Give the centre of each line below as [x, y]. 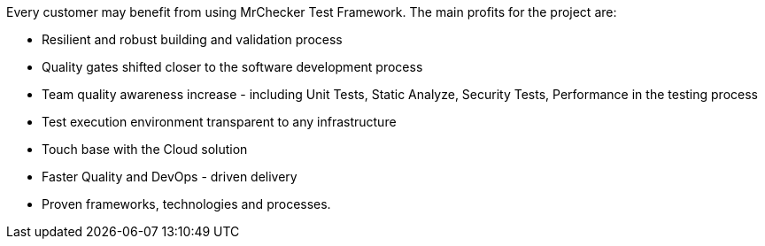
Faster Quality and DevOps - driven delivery [170, 177]
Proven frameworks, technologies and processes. [186, 204]
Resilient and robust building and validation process [192, 39]
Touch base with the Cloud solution [145, 149]
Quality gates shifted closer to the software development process [232, 67]
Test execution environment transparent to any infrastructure [219, 122]
